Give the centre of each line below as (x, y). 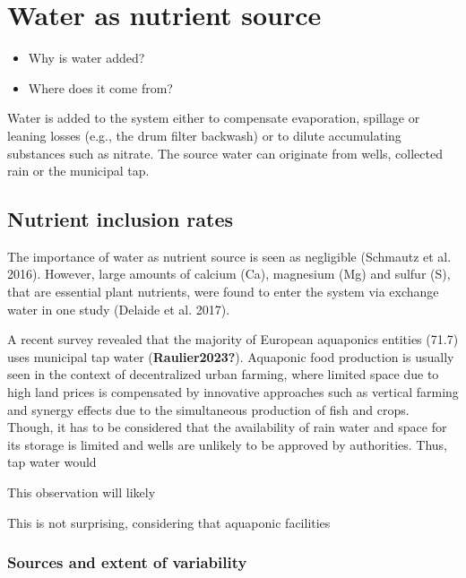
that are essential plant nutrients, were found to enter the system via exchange (223, 292)
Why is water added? (86, 58)
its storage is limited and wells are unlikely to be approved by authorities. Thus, (228, 444)
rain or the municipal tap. (78, 171)
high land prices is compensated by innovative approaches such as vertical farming (233, 392)
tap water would (52, 462)
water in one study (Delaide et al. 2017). (119, 309)
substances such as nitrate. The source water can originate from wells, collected (225, 153)
